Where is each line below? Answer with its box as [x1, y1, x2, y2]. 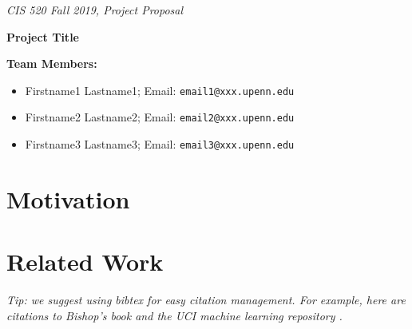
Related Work [6, 245, 164, 278]
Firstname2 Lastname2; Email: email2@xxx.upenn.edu [25, 109, 295, 125]
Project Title [6, 28, 79, 45]
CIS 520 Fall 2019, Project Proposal [6, 2, 184, 18]
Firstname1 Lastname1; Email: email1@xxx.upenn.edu [25, 81, 295, 98]
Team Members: [6, 55, 97, 72]
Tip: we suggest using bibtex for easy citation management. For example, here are [6, 291, 406, 308]
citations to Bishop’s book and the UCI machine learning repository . [6, 307, 343, 323]
